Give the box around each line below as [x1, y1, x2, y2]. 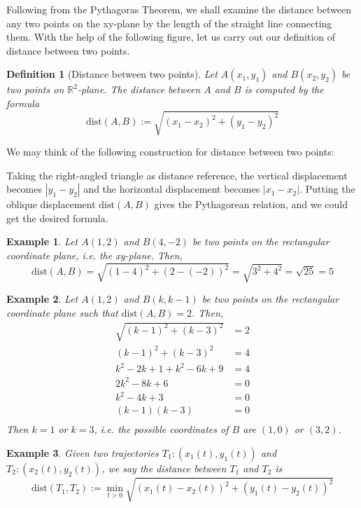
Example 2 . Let [6, 291, 78, 306]
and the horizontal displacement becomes [83, 181, 260, 196]
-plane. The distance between [77, 82, 201, 97]
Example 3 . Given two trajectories [6, 445, 159, 460]
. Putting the [299, 181, 355, 196]
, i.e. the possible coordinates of [94, 422, 229, 437]
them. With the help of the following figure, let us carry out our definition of [6, 29, 336, 44]
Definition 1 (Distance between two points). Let [6, 67, 218, 81]
